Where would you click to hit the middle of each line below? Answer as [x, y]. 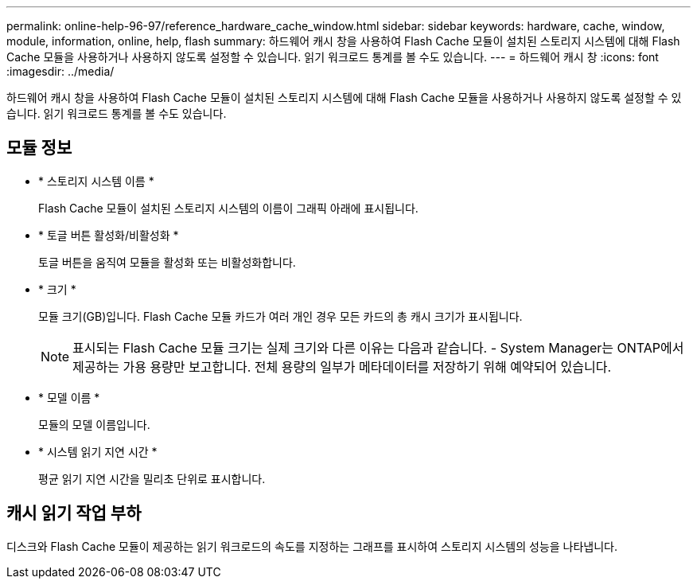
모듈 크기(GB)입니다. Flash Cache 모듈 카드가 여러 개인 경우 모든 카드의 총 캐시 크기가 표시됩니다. [280, 316]
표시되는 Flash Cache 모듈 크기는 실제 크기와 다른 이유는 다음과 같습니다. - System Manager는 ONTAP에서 [378, 347]
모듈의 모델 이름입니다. [94, 424]
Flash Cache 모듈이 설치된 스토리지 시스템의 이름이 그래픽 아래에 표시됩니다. [228, 208]
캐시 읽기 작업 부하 [74, 513]
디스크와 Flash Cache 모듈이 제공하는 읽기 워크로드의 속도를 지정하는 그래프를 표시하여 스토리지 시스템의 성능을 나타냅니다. [312, 546]
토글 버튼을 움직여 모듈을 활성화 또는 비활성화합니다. [167, 262]
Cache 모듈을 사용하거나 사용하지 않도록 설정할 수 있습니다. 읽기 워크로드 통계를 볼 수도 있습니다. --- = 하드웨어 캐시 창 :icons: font [333, 57]
